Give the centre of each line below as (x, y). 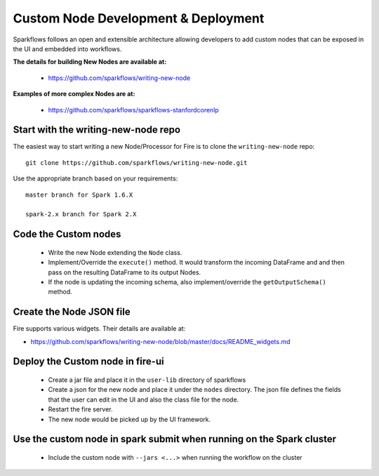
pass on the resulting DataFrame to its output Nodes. (125, 272)
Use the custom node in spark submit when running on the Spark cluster (175, 439)
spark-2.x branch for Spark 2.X (81, 214)
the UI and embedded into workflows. (67, 48)
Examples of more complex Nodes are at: (74, 94)
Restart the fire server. (80, 409)
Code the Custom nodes (67, 234)
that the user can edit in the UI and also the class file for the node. (144, 399)
